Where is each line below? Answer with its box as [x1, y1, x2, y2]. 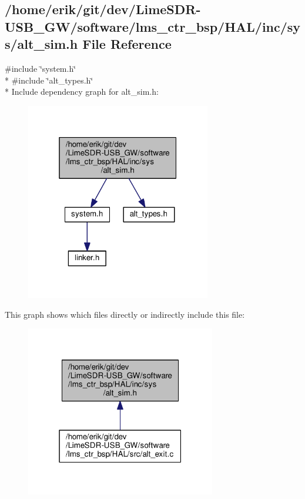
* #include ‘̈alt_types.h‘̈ [5, 74, 93, 86]
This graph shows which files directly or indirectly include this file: [5, 308, 245, 320]
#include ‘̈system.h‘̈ [5, 62, 76, 74]
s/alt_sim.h [5, 35, 78, 53]
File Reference [82, 35, 172, 53]
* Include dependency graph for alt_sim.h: [5, 85, 159, 98]
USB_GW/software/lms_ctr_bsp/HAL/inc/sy [5, 17, 301, 35]
